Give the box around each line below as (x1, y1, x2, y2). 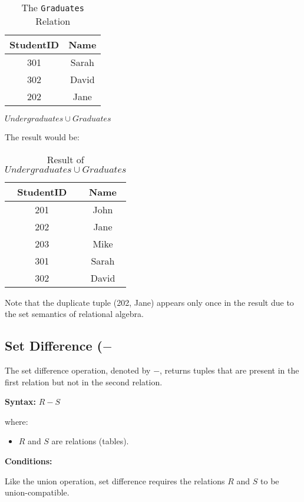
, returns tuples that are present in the (160, 364, 299, 376)
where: (5, 415, 28, 427)
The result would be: (5, 131, 80, 143)
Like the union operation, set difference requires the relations (5, 474, 225, 487)
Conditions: (5, 454, 52, 467)
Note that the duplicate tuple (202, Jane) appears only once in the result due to (5, 296, 294, 308)
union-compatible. (5, 486, 70, 498)
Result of (47, 152, 84, 166)
